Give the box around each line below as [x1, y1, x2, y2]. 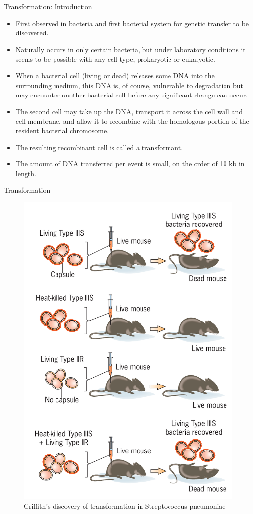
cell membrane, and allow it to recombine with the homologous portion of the [15, 116, 249, 126]
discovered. [15, 28, 49, 38]
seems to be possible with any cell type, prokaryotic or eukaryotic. [15, 54, 215, 64]
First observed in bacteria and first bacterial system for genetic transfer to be [15, 18, 249, 28]
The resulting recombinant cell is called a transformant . [15, 142, 183, 152]
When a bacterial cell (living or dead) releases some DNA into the [15, 70, 215, 80]
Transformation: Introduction [4, 1, 92, 11]
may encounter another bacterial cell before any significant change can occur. [15, 90, 248, 100]
